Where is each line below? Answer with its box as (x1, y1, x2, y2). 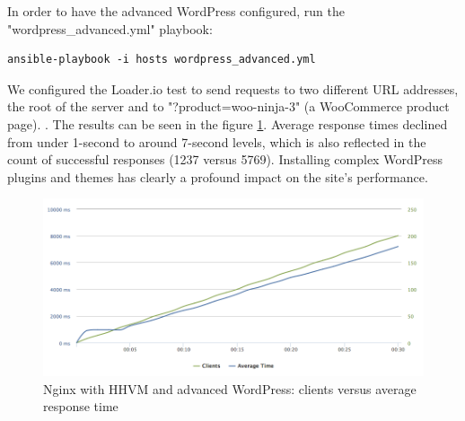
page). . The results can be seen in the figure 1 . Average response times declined (7, 114, 448, 133)
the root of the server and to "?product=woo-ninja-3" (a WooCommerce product (7, 97, 450, 116)
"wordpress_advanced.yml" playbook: (7, 19, 213, 38)
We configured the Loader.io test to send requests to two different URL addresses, (7, 79, 459, 98)
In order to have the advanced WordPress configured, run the (7, 2, 345, 20)
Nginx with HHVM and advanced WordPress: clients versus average (43, 379, 417, 398)
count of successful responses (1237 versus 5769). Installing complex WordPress (7, 150, 443, 169)
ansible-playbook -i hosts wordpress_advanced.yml (7, 53, 316, 66)
